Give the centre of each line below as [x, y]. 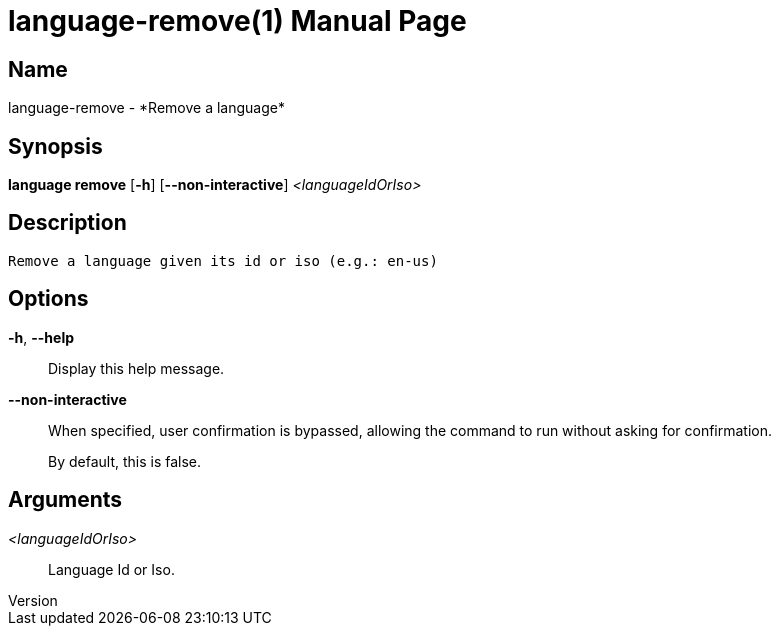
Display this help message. [136, 368]
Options [48, 299]
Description [67, 223]
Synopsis [55, 146]
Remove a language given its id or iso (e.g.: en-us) [223, 260]
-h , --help [41, 337]
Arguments [65, 500]
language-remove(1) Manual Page [237, 21]
